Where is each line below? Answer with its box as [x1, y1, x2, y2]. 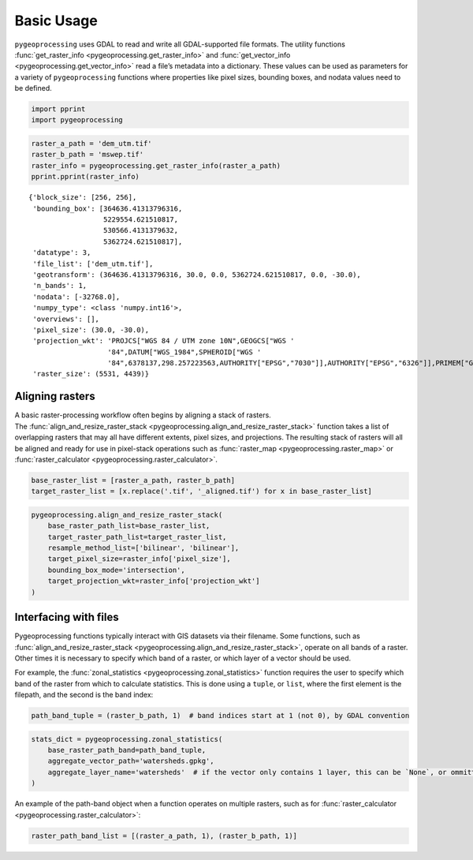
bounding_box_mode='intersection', [47, 565, 185, 574]
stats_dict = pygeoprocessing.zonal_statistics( [31, 735, 223, 743]
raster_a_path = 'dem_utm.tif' [31, 139, 153, 148]
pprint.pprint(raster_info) [31, 172, 140, 181]
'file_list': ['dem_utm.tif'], [32, 259, 154, 268]
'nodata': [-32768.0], [32, 292, 121, 301]
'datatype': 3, [32, 249, 91, 257]
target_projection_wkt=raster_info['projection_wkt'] [47, 577, 260, 585]
